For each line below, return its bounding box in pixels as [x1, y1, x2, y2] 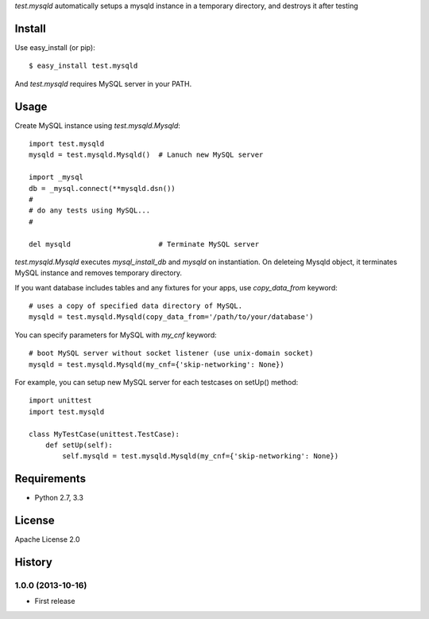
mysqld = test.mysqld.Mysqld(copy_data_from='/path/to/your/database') [29, 313, 314, 321]
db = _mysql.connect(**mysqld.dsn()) [29, 184, 176, 193]
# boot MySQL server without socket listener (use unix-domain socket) [29, 348, 314, 358]
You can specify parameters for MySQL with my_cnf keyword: [14, 330, 218, 340]
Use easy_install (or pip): [14, 42, 95, 52]
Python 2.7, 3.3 [34, 493, 83, 503]
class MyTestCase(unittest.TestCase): [29, 430, 180, 438]
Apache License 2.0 [14, 535, 80, 544]
